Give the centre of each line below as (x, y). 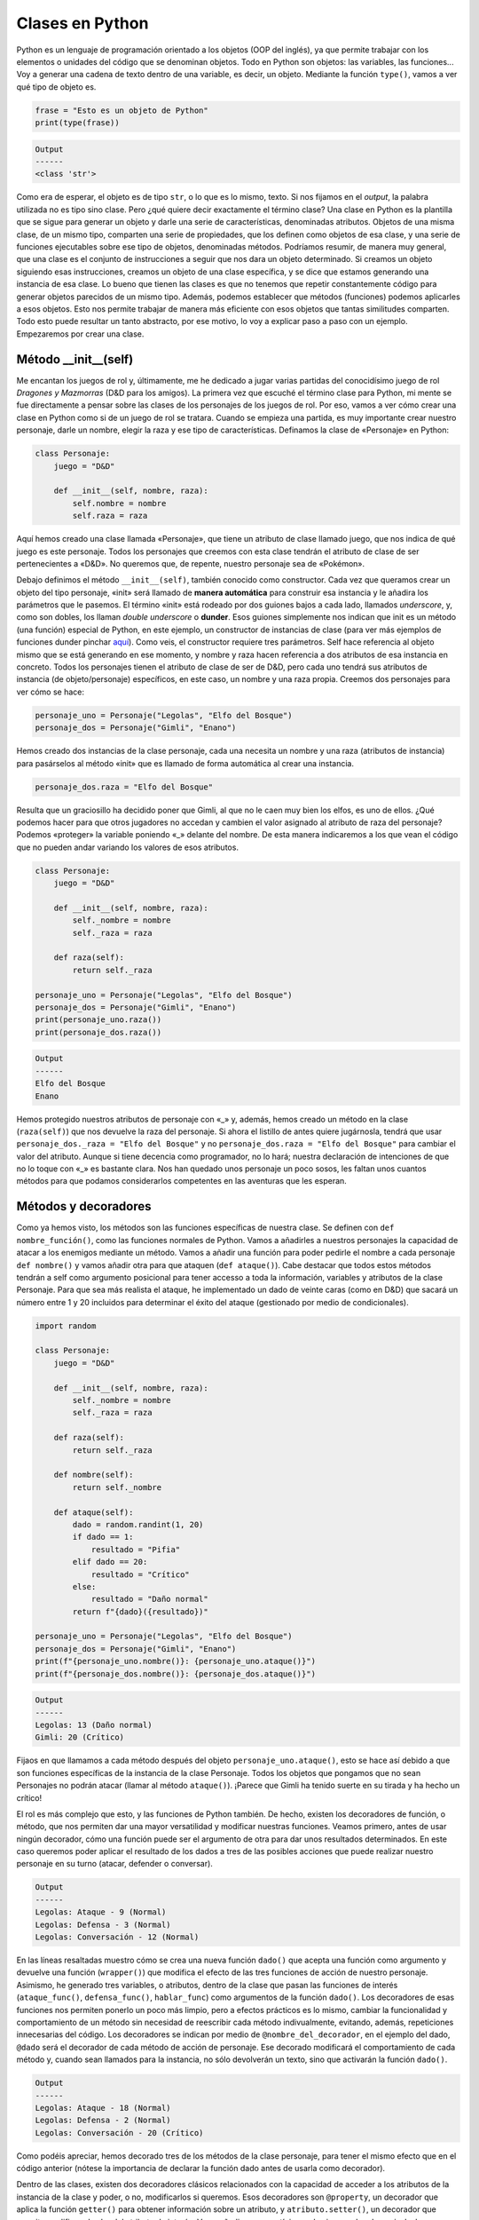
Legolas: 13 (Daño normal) (94, 1724)
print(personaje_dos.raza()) (98, 1032)
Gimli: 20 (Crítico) (79, 1737)
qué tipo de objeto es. (56, 87)
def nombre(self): (94, 1475)
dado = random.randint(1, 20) (138, 1524)
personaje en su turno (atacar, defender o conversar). (114, 1864)
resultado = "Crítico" (140, 1574)
